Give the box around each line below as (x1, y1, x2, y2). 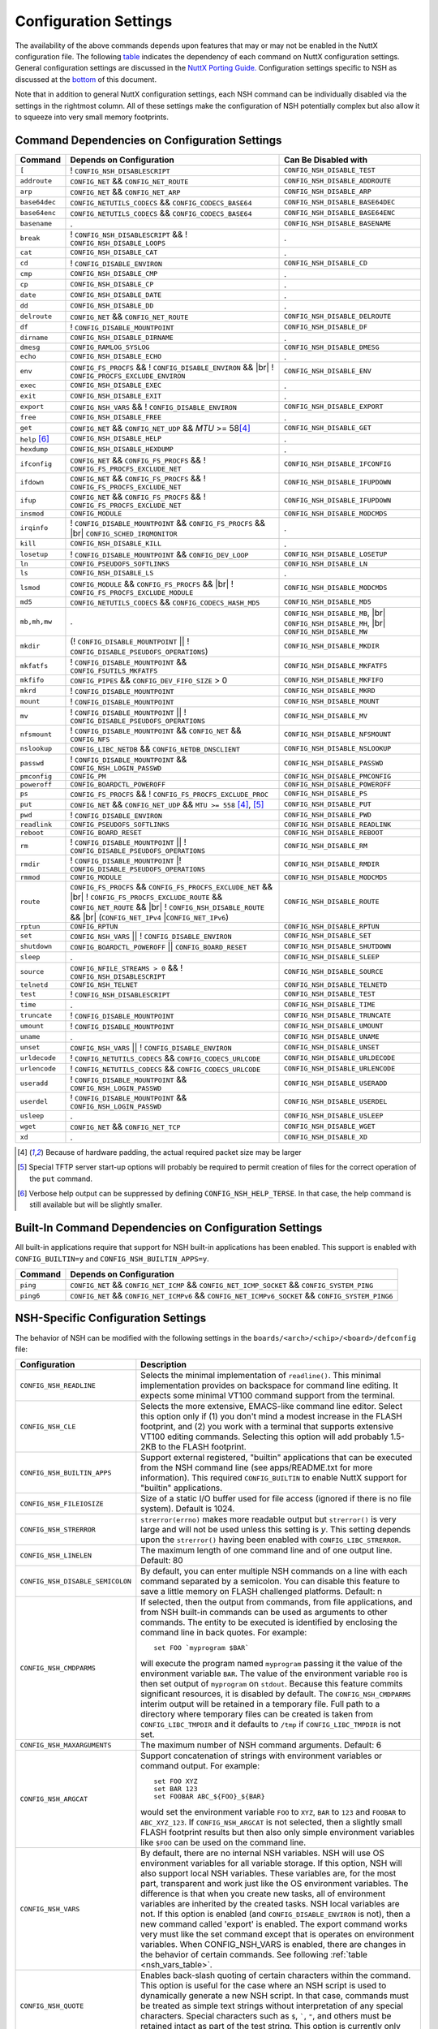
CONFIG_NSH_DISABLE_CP (70, 280, 154, 289)
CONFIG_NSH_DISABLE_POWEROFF (284, 780, 392, 789)
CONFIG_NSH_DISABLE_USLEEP (284, 1112, 384, 1120)
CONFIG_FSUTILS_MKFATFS (70, 666, 158, 675)
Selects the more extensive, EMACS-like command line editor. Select (140, 1401, 403, 1412)
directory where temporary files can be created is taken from (140, 1708, 373, 1720)
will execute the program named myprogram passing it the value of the (140, 1658, 403, 1669)
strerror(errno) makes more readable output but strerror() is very (140, 1514, 397, 1525)
